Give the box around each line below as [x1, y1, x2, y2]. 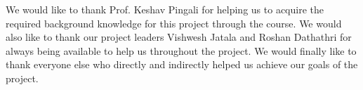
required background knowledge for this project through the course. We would [6, 15, 342, 30]
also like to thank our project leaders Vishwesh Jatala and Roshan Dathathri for [6, 30, 352, 44]
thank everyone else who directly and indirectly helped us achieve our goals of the [6, 57, 358, 72]
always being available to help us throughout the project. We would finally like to [6, 43, 357, 58]
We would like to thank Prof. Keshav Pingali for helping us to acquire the [6, 2, 324, 16]
